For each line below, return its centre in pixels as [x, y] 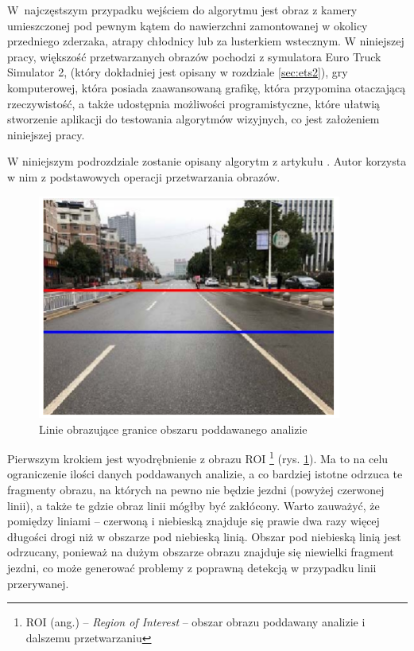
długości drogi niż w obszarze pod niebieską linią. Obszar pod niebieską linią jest [204, 536]
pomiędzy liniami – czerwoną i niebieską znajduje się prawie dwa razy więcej [193, 521]
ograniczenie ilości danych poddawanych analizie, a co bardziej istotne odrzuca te [205, 474]
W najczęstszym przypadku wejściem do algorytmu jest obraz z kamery [182, 10]
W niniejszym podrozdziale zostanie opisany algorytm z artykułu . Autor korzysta [207, 161]
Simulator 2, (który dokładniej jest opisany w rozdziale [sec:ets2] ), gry [178, 72]
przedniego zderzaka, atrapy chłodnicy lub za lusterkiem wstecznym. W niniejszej [206, 41]
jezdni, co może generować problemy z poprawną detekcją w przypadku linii [192, 567]
